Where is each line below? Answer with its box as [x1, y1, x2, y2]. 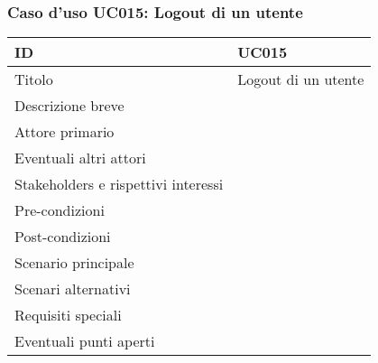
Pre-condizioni [14, 200, 105, 221]
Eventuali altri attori [14, 147, 146, 169]
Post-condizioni [14, 226, 111, 247]
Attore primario [14, 121, 115, 143]
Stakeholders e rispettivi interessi [14, 173, 224, 195]
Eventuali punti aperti [14, 330, 155, 352]
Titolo [14, 69, 53, 90]
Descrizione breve [14, 95, 124, 116]
